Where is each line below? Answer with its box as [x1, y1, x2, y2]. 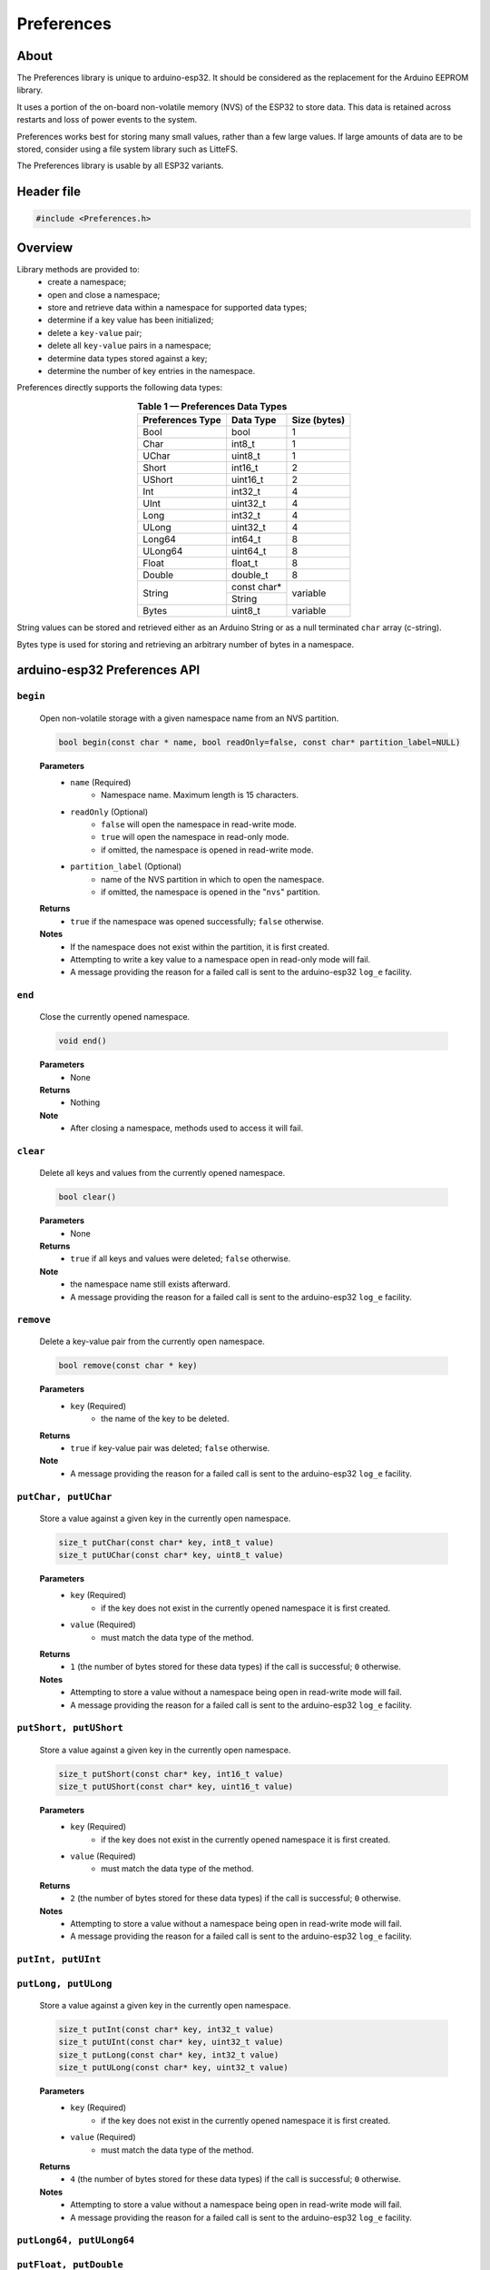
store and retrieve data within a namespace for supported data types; [47, 302, 308, 313]
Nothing [70, 1097, 101, 1108]
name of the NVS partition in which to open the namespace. [101, 873, 325, 884]
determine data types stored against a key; [47, 352, 208, 363]
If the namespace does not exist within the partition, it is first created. [70, 941, 330, 952]
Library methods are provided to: [16, 263, 140, 274]
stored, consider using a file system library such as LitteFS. [16, 143, 239, 154]
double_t [231, 568, 269, 581]
